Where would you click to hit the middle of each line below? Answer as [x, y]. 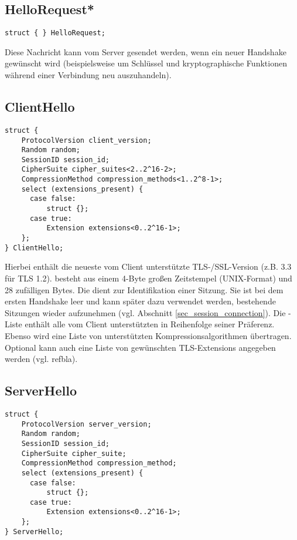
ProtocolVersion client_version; [86, 140]
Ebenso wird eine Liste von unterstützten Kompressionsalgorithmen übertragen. [148, 335]
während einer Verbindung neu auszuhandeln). [88, 75]
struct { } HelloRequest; [55, 33]
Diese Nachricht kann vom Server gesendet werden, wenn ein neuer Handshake [146, 51]
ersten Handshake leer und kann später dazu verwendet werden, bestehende [140, 301]
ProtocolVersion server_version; [86, 424]
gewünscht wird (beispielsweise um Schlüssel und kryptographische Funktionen [146, 63]
